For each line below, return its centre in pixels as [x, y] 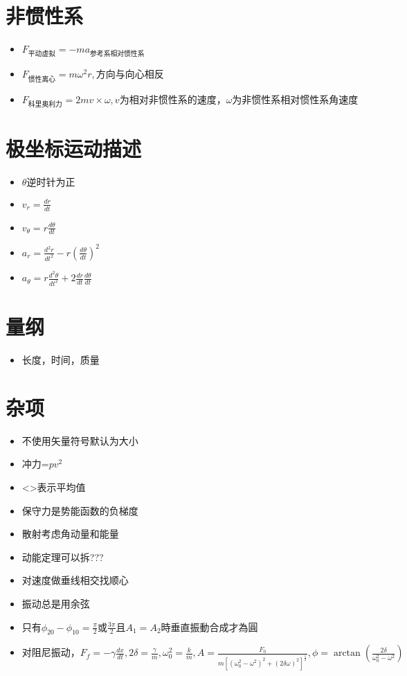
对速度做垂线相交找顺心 [75, 580]
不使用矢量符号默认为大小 [80, 440]
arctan [347, 653]
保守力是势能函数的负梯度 [80, 510]
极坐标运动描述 [74, 148]
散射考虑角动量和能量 [70, 534]
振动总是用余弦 [56, 603]
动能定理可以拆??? [63, 557]
